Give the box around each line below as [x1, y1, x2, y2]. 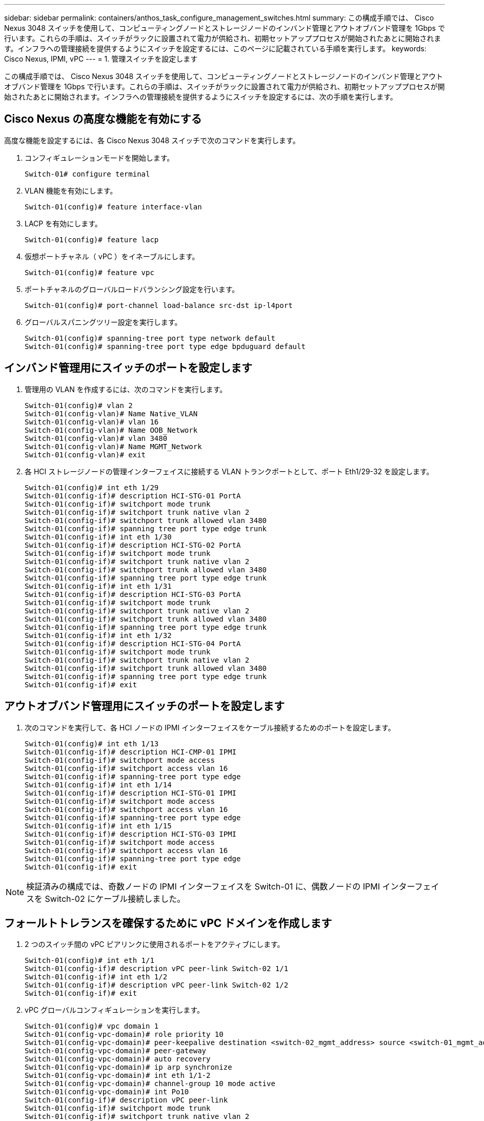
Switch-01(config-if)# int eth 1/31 [25, 582, 172, 590]
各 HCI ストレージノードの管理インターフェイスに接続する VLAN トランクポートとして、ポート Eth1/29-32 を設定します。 [25, 467, 434, 476]
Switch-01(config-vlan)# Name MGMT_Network [25, 442, 202, 451]
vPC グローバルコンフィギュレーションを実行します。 [25, 1006, 204, 1015]
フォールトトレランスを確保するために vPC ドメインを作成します [4, 916, 332, 930]
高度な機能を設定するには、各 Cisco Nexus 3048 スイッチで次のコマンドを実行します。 [4, 136, 300, 145]
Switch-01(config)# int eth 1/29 [25, 483, 159, 492]
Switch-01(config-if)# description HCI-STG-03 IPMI [25, 829, 237, 838]
